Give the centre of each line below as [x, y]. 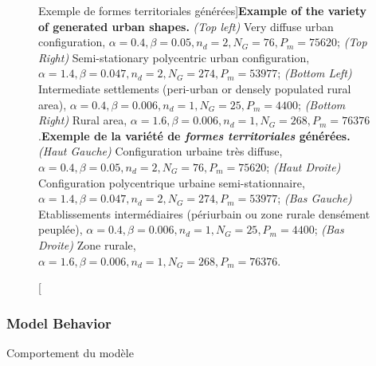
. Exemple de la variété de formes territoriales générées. [194, 135]
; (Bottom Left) [315, 73]
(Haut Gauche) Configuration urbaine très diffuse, [161, 151]
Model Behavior [59, 323]
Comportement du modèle [70, 352]
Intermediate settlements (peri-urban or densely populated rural [195, 88]
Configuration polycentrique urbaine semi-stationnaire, [172, 182]
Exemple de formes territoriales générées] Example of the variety [203, 10]
